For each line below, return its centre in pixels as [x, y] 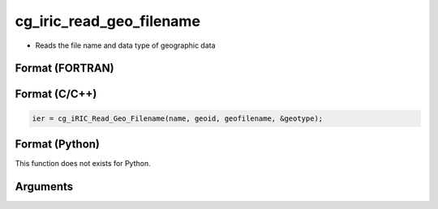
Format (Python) [58, 144]
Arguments [44, 186]
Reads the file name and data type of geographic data [125, 45]
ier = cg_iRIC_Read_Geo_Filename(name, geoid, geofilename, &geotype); [178, 118]
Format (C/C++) [56, 94]
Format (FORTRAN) [64, 68]
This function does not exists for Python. [83, 164]
